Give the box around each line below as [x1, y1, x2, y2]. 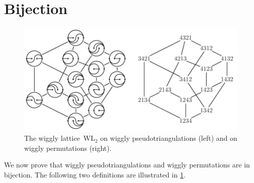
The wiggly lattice [24, 133, 80, 143]
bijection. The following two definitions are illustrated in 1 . [4, 169, 186, 180]
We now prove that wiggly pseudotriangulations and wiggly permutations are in [4, 159, 250, 170]
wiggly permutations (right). [24, 142, 112, 153]
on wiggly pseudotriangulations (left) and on [100, 133, 237, 143]
